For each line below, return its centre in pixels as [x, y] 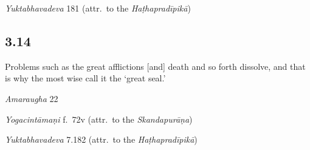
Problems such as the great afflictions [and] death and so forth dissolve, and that [155, 66]
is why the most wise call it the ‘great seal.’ [85, 78]
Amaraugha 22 [32, 98]
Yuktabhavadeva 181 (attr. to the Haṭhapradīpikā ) [98, 8]
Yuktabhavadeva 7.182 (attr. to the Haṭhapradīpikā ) [101, 139]
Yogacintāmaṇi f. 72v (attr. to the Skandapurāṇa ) [99, 119]
